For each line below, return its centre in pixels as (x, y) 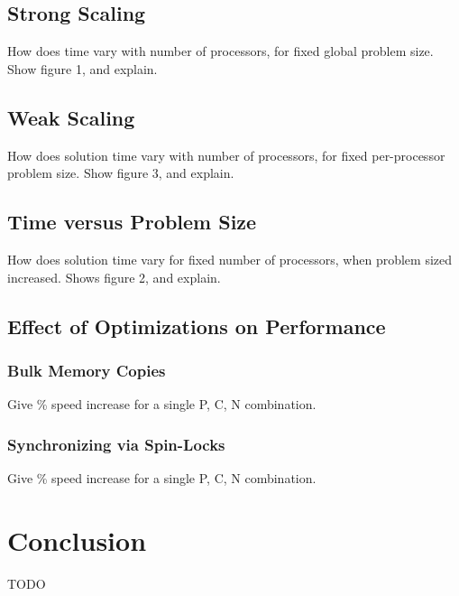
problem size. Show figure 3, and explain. (121, 173)
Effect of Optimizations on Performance (197, 326)
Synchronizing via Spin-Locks (116, 444)
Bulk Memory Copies (87, 370)
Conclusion (77, 540)
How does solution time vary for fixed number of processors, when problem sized (230, 259)
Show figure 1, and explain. (83, 68)
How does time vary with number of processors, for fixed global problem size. (220, 51)
